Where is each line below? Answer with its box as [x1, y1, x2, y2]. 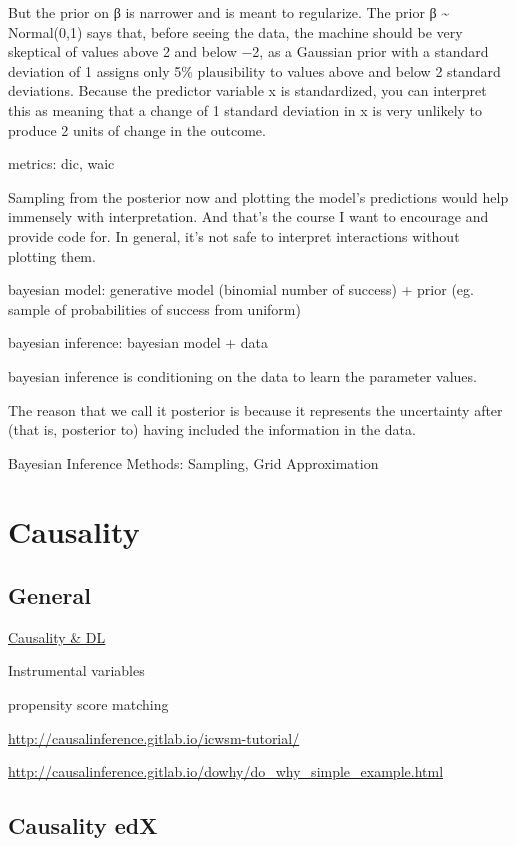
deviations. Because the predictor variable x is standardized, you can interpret [8, 80, 487, 101]
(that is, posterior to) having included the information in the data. [8, 419, 416, 440]
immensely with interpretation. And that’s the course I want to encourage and [8, 206, 489, 227]
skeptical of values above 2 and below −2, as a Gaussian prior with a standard [8, 41, 489, 62]
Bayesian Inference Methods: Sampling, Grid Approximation [8, 452, 379, 473]
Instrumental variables [8, 660, 145, 681]
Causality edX [8, 810, 158, 841]
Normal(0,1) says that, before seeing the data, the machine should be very [8, 21, 463, 42]
